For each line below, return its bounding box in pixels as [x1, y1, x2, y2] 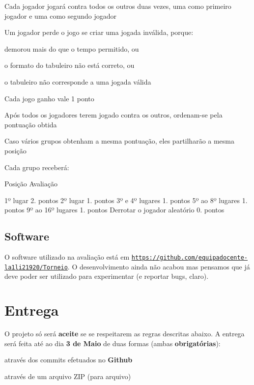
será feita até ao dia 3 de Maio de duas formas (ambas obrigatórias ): [4, 338, 221, 348]
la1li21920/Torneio [4, 264, 68, 271]
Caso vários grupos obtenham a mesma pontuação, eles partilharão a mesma [4, 136, 235, 146]
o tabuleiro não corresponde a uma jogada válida [4, 76, 151, 87]
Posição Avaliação [4, 178, 57, 189]
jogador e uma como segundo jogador [4, 10, 117, 21]
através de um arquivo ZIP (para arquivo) [4, 371, 131, 381]
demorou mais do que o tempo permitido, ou [4, 43, 139, 54]
